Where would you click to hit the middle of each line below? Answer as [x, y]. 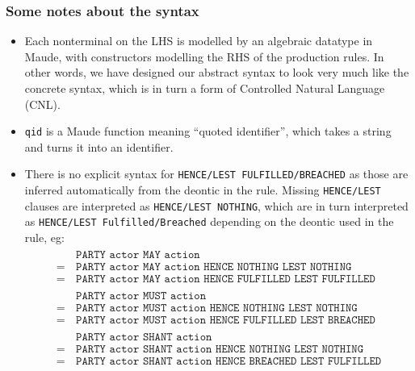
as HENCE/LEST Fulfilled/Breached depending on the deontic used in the [209, 221]
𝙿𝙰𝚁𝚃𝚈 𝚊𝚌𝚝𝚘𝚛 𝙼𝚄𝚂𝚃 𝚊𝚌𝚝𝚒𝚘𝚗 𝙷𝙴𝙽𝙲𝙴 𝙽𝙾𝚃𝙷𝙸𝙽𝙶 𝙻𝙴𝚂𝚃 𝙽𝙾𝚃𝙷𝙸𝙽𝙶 [217, 308]
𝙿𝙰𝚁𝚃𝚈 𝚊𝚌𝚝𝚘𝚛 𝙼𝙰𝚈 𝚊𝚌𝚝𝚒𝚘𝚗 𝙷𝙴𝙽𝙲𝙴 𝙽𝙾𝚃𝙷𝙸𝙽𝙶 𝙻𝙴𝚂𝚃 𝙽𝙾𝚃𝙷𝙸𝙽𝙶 [214, 267]
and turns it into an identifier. [99, 146]
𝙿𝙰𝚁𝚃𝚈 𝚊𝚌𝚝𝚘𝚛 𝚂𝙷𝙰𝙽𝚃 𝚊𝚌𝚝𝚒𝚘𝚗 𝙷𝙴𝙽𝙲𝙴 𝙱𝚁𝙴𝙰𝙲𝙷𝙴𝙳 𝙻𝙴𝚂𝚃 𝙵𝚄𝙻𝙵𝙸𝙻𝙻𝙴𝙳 [229, 361]
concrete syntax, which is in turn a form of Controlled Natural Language [205, 88]
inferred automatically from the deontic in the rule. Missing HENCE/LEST [203, 190]
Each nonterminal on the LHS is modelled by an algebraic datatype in [199, 41]
